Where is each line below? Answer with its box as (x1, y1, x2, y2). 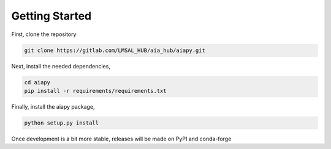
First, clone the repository (11, 31, 77, 38)
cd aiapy (24, 79, 51, 85)
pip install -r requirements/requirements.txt (24, 87, 167, 94)
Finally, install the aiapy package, (11, 103, 95, 110)
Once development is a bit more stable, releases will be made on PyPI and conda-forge (11, 135, 232, 142)
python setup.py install (24, 119, 99, 126)
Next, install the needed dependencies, (11, 62, 110, 70)
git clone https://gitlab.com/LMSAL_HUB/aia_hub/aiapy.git (24, 46, 205, 54)
